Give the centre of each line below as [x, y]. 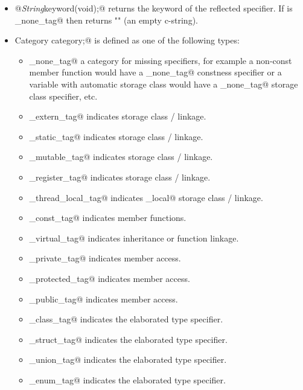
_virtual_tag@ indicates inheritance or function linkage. [134, 238]
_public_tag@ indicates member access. [104, 299]
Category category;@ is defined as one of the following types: [127, 40]
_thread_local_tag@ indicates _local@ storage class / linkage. [146, 197]
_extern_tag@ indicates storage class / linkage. [118, 116]
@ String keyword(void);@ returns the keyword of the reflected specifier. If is [154, 8]
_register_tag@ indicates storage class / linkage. [120, 177]
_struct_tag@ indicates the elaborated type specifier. [128, 339]
